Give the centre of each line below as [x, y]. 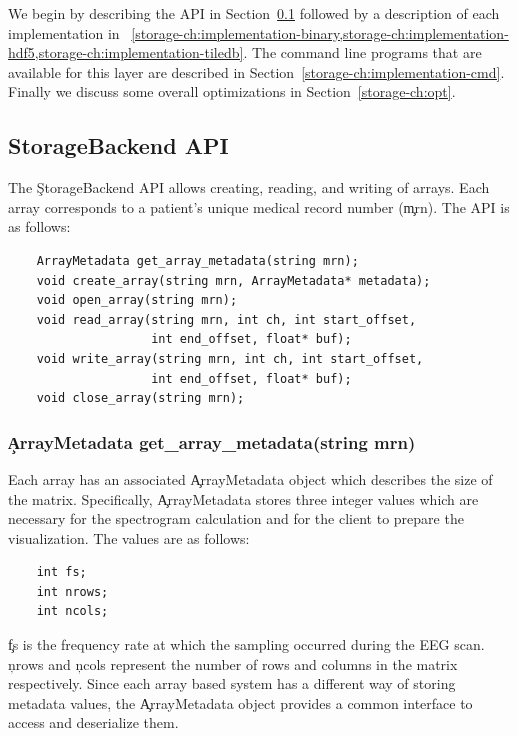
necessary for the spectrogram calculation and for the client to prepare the [236, 518]
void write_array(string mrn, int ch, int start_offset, [230, 358]
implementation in [64, 32]
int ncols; [72, 611]
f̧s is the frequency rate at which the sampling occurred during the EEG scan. [246, 644]
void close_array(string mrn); [140, 398]
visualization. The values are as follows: [129, 537]
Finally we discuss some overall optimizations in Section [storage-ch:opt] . [232, 91]
